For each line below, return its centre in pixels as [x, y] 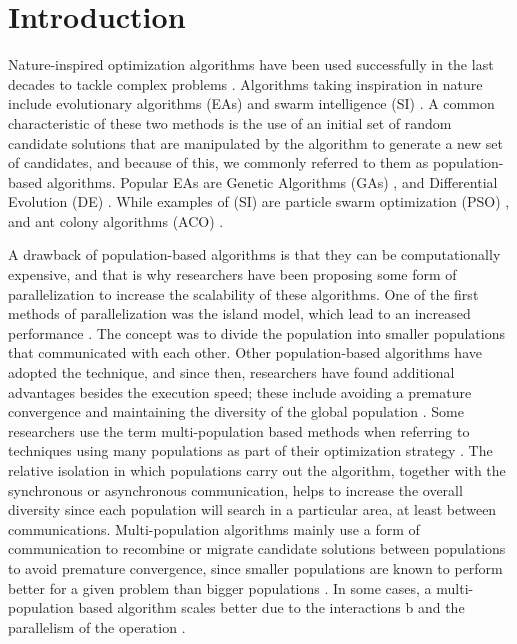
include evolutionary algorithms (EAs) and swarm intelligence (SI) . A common [251, 103]
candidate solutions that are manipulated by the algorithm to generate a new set [256, 142]
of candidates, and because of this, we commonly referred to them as [218, 162]
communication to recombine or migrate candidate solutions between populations [257, 548]
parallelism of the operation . [97, 626]
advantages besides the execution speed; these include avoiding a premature [240, 391]
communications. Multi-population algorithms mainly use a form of [214, 528]
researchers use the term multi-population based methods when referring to [239, 430]
